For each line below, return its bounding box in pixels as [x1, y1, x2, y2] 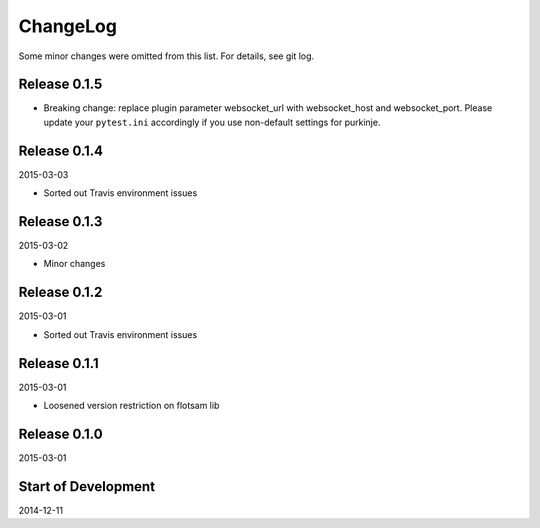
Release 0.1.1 [18, 355, 99, 372]
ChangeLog [18, 15, 117, 37]
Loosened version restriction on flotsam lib [43, 400, 220, 412]
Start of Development [18, 478, 155, 495]
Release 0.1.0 [18, 425, 104, 442]
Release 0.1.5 [18, 76, 103, 93]
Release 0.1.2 [18, 284, 103, 301]
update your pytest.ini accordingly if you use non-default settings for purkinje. [43, 116, 381, 128]
